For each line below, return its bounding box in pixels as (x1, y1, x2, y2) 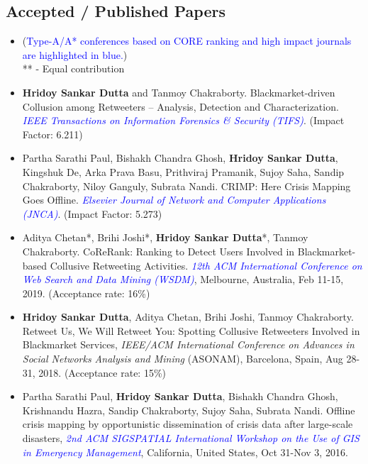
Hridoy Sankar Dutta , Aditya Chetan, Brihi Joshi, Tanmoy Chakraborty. (22, 309, 354, 324)
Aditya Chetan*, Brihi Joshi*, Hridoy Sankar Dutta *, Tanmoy (22, 230, 308, 245)
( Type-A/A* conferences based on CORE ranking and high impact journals (22, 33, 352, 48)
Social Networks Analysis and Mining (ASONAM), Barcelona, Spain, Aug (22, 351, 343, 366)
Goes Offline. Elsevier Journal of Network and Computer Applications (22, 192, 326, 207)
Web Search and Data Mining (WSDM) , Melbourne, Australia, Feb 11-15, (22, 272, 344, 287)
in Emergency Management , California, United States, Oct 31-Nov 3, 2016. (22, 444, 348, 459)
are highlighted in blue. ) (22, 47, 128, 62)
